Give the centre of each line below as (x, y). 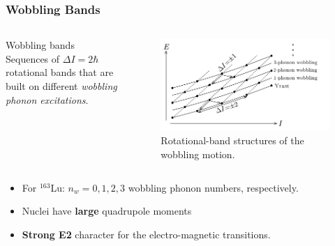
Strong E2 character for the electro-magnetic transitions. (146, 234)
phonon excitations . (47, 99)
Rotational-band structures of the (232, 140)
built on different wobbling (61, 86)
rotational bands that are (60, 72)
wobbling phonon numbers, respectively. (213, 187)
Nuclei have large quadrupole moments (107, 211)
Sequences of (33, 58)
